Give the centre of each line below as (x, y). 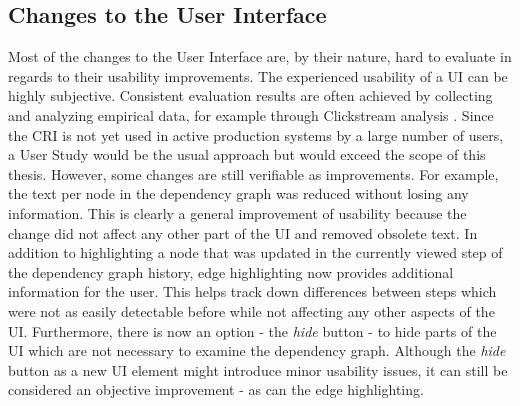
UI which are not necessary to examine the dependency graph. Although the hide (257, 350)
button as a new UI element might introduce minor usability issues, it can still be (258, 369)
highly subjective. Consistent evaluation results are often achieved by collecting (250, 95)
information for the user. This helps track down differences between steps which (252, 291)
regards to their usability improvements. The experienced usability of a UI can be (258, 75)
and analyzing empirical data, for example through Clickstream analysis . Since (251, 114)
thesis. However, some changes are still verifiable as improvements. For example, (253, 173)
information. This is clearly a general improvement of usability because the (237, 212)
